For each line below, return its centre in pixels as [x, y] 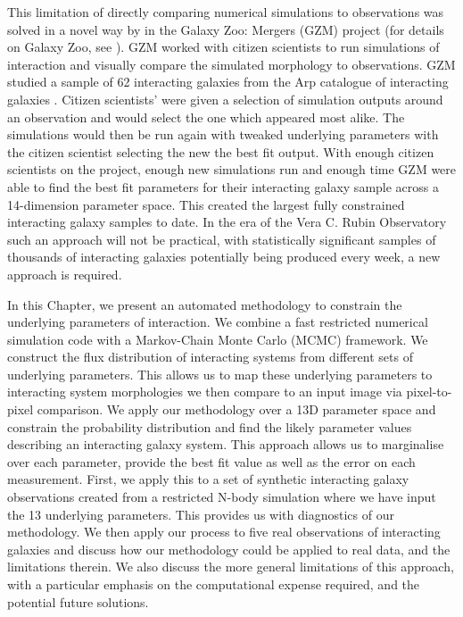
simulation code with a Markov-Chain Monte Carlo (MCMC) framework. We [218, 339]
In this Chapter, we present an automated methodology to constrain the [205, 304]
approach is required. [65, 274]
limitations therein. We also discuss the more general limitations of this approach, [231, 567]
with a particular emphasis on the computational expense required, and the [214, 584]
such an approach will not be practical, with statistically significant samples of [222, 239]
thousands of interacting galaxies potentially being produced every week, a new [224, 257]
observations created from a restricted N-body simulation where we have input [222, 497]
